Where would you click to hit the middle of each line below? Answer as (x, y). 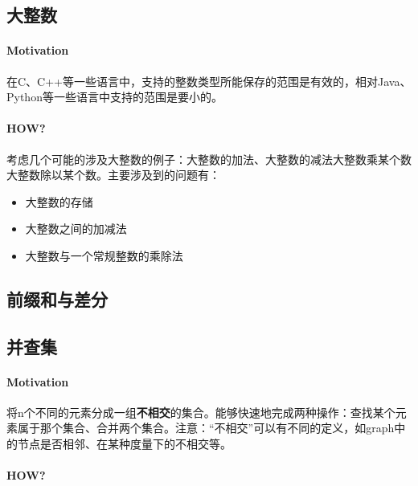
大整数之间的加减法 (76, 229)
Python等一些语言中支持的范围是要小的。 (115, 97)
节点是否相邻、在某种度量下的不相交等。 (124, 444)
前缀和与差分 (57, 298)
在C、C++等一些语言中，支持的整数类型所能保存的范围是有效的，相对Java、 (209, 81)
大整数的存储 (59, 201)
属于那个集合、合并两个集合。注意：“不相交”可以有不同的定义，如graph (206, 428)
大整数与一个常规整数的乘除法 (104, 255)
